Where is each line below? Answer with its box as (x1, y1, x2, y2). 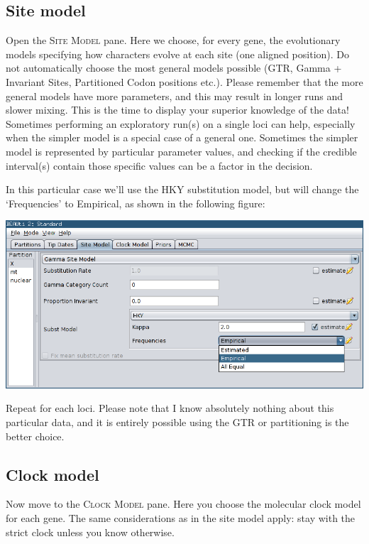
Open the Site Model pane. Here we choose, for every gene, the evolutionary (6, 33, 341, 48)
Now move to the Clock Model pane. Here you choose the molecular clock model (6, 496, 361, 511)
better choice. (6, 428, 65, 443)
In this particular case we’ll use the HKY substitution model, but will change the (6, 182, 359, 197)
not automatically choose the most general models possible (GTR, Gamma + (6, 60, 342, 75)
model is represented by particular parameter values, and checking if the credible (6, 143, 357, 158)
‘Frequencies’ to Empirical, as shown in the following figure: (6, 195, 265, 210)
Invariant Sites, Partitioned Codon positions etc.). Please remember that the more (6, 74, 363, 89)
